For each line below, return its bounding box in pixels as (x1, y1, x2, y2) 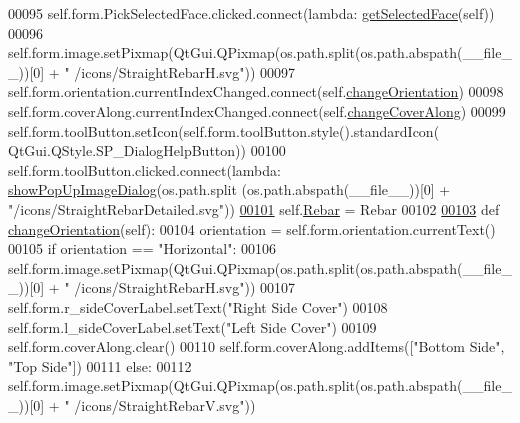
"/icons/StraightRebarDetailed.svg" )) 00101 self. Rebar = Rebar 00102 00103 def (8, 198, 500, 219)
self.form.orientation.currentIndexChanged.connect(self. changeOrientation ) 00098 (8, 81, 504, 102)
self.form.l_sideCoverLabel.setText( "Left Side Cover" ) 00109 (8, 316, 377, 337)
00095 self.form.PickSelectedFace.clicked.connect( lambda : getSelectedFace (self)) (8, 3, 495, 23)
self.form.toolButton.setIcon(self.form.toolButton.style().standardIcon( (8, 120, 440, 141)
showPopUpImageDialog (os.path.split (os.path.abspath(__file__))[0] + (8, 179, 451, 200)
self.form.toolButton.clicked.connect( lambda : (8, 159, 281, 180)
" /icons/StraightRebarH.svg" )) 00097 (64, 61, 296, 82)
